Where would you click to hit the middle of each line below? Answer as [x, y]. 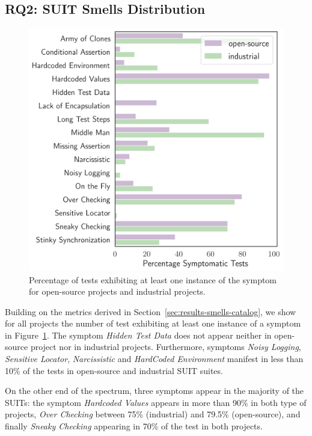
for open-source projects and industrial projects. [117, 291]
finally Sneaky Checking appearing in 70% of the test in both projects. [134, 426]
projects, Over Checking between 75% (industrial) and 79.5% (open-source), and [153, 414]
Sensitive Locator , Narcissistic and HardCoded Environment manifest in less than [154, 359]
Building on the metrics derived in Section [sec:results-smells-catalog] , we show [151, 311]
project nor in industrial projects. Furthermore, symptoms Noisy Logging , [166, 347]
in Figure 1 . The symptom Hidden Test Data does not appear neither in [138, 335]
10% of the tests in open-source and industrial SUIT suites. [114, 370]
